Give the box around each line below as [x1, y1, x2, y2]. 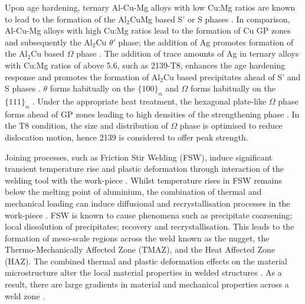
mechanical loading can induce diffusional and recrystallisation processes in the [5, 197, 290, 209]
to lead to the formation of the [5, 12, 116, 25]
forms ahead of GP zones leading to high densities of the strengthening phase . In [5, 107, 300, 120]
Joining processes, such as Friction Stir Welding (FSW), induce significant [5, 151, 273, 163]
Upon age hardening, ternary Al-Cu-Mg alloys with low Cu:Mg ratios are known [5, 1, 296, 13]
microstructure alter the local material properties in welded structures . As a [5, 266, 282, 279]
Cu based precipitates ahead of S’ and [163, 70, 301, 83]
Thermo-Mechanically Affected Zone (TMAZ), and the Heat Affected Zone [5, 243, 276, 256]
